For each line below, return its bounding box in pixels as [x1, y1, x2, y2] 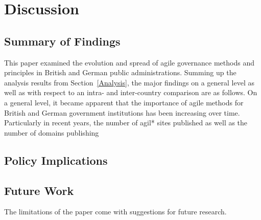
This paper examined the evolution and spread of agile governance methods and [4, 57, 254, 68]
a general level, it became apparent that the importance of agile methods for [4, 97, 244, 107]
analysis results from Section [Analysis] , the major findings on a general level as [4, 77, 255, 87]
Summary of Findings [4, 33, 121, 49]
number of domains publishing [4, 127, 99, 138]
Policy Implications [4, 152, 108, 168]
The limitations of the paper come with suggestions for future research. [4, 206, 227, 217]
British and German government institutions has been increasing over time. [4, 107, 240, 118]
